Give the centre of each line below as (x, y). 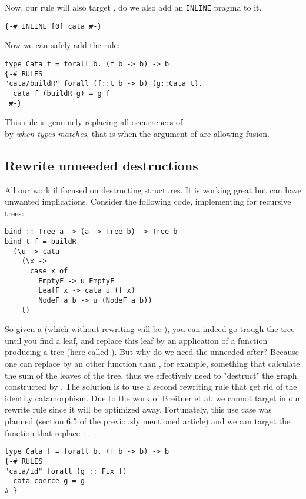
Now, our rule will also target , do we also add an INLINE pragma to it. (133, 7)
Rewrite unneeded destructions (102, 165)
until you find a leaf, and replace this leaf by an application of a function (136, 340)
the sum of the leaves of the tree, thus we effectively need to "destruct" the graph (151, 375)
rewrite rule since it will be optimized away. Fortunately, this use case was (138, 409)
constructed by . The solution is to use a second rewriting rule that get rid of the (151, 386)
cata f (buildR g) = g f (61, 93)
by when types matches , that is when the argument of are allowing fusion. (137, 133)
